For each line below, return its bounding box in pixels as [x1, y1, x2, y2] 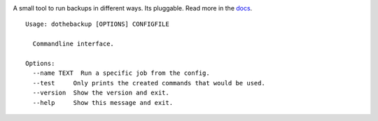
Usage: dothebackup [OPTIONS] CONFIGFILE [25, 20, 169, 28]
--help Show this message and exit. [32, 99, 174, 106]
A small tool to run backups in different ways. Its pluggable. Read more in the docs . [13, 4, 253, 12]
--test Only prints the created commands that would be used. [32, 79, 265, 87]
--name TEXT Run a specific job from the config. [32, 69, 210, 77]
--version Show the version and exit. [32, 89, 169, 97]
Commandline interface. [32, 40, 115, 48]
